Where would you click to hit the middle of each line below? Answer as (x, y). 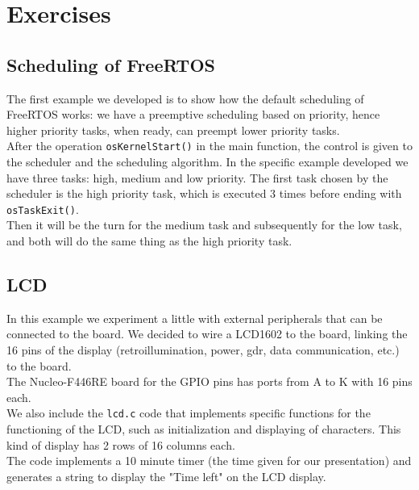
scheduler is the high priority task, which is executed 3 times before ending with (204, 193)
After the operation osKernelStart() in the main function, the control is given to (209, 146)
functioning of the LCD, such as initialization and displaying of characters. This (204, 429)
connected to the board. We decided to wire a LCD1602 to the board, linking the (207, 334)
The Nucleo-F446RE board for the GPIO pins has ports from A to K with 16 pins (209, 381)
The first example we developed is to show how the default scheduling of (185, 98)
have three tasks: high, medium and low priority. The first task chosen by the (197, 177)
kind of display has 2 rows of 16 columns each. (121, 444)
